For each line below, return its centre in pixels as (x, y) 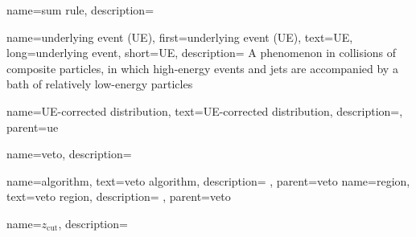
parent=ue (33, 127)
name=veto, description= (69, 154)
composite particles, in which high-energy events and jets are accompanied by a (202, 68)
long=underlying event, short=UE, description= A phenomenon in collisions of (202, 53)
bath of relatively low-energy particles (100, 84)
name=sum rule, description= (80, 10)
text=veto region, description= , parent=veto (119, 196)
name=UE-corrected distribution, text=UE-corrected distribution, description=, (205, 110)
